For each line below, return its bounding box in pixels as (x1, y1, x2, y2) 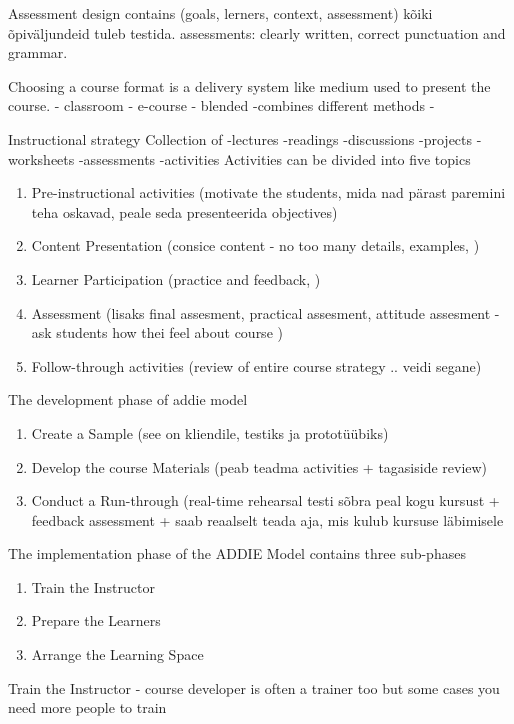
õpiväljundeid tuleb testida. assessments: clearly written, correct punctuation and (8, 22, 506, 43)
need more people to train (8, 697, 167, 718)
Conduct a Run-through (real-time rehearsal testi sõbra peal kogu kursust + (31, 490, 500, 511)
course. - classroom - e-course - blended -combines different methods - (8, 95, 435, 116)
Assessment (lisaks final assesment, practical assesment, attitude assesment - (31, 302, 500, 323)
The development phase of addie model (8, 389, 248, 410)
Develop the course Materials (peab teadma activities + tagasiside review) (31, 456, 488, 477)
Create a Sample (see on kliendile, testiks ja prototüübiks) (31, 422, 389, 443)
